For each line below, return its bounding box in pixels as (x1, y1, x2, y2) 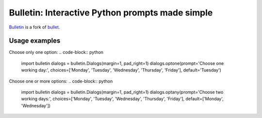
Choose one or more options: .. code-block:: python (9, 78, 113, 84)
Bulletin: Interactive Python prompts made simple (9, 7, 213, 18)
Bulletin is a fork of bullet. (9, 24, 60, 30)
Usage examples (9, 37, 61, 45)
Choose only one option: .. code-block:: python (9, 49, 104, 55)
